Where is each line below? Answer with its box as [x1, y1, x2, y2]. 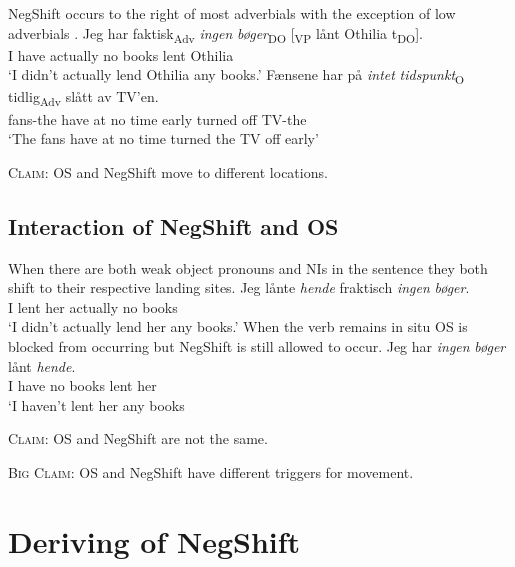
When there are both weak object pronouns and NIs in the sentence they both [8, 257, 488, 278]
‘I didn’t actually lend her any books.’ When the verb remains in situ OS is [8, 316, 468, 337]
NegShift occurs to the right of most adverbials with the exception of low [8, 3, 456, 23]
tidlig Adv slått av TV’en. [8, 86, 159, 110]
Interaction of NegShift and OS [8, 210, 339, 241]
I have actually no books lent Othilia [8, 44, 234, 65]
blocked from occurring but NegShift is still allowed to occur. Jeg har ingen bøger [8, 335, 506, 356]
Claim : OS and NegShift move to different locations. [8, 161, 328, 182]
